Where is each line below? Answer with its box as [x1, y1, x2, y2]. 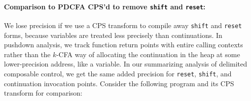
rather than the [4, 49, 51, 59]
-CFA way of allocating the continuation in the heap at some [56, 49, 240, 59]
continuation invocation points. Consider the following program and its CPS [4, 78, 234, 88]
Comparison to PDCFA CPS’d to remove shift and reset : [4, 1, 206, 11]
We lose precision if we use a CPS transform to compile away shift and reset [4, 20, 242, 30]
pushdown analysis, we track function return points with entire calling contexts [4, 39, 243, 50]
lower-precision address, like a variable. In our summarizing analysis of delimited [4, 59, 248, 69]
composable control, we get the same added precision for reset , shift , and [4, 68, 232, 78]
